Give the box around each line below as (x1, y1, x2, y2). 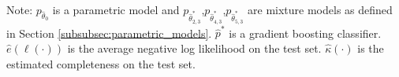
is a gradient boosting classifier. (229, 24, 382, 41)
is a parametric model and (52, 2, 180, 17)
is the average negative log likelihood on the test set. (67, 40, 322, 57)
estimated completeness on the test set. (6, 55, 196, 71)
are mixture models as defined (248, 2, 393, 17)
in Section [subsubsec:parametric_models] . (6, 24, 212, 41)
